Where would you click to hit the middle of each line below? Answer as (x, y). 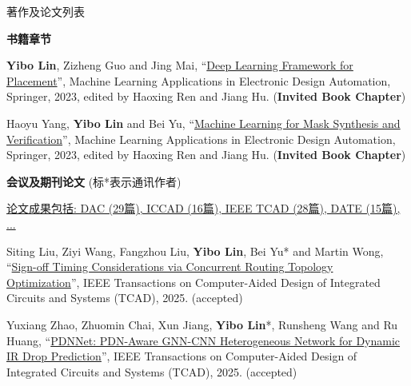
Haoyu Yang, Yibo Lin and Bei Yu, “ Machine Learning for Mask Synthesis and (204, 123)
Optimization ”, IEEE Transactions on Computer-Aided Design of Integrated (194, 282)
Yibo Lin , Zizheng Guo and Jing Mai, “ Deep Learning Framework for (180, 65)
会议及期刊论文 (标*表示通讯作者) (94, 181)
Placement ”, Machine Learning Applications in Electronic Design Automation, (199, 80)
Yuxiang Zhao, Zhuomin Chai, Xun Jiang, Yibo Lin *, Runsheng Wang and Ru (202, 324)
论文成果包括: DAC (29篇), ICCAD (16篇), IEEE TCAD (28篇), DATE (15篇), (204, 208)
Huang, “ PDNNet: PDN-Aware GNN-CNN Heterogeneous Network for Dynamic (204, 340)
